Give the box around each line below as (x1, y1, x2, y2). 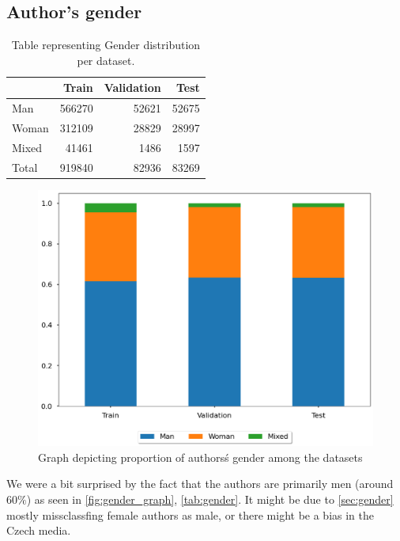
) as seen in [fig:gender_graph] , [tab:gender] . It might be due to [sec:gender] (26, 491, 394, 508)
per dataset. (77, 51, 135, 68)
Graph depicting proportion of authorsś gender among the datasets (38, 448, 363, 465)
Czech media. (6, 522, 71, 539)
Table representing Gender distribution (11, 36, 201, 53)
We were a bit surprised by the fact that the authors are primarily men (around (6, 475, 394, 492)
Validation (104, 79, 161, 96)
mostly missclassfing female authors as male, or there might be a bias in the (6, 506, 375, 523)
